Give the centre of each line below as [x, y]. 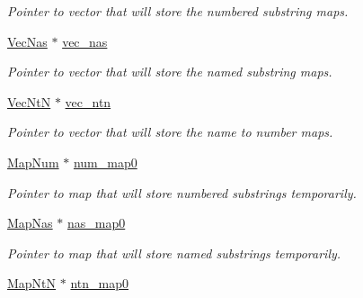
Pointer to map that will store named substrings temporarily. [174, 253]
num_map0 [105, 162]
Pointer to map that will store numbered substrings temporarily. [182, 192]
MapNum [33, 162]
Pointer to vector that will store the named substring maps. [170, 72]
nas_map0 [96, 223]
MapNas [30, 223]
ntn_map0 [99, 283]
